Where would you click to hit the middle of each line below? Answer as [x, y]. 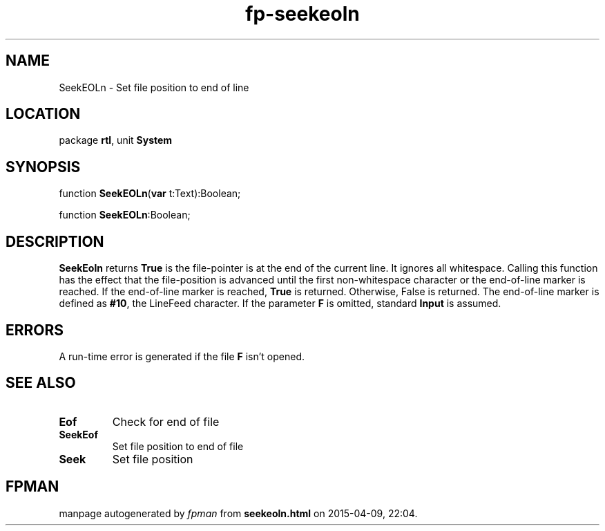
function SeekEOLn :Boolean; [125, 215]
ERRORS [35, 330]
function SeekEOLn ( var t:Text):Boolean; [150, 194]
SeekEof [79, 434]
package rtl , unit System [116, 140]
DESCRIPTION [55, 241]
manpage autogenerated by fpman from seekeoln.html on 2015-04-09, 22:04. [238, 513]
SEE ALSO [41, 383]
